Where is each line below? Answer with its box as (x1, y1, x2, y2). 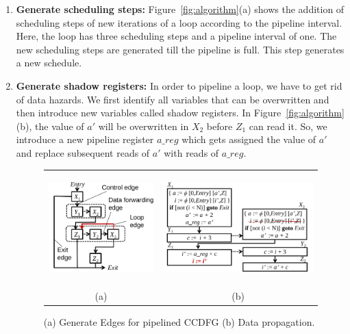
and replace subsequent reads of (16, 145, 150, 159)
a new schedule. (16, 55, 82, 70)
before (206, 118, 233, 133)
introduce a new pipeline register (16, 132, 154, 146)
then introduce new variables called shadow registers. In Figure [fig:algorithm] (16, 105, 345, 120)
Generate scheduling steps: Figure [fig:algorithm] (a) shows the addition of (16, 2, 345, 16)
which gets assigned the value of (182, 132, 316, 146)
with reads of (164, 145, 219, 159)
